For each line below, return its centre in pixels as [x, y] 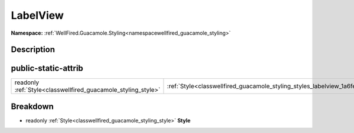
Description [33, 50]
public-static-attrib [47, 69]
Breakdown [32, 106]
